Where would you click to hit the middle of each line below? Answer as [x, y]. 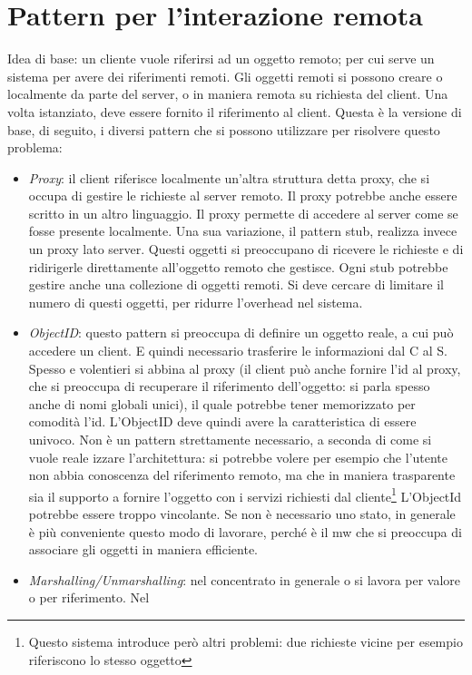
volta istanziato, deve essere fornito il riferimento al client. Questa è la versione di [235, 111]
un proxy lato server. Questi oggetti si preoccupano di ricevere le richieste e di [246, 249]
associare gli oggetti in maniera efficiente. [143, 549]
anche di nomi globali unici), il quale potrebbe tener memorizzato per [222, 403]
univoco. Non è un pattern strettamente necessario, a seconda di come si [230, 439]
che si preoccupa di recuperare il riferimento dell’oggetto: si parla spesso [229, 386]
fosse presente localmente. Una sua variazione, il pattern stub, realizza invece [243, 231]
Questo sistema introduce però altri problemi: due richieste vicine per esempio [246, 641]
